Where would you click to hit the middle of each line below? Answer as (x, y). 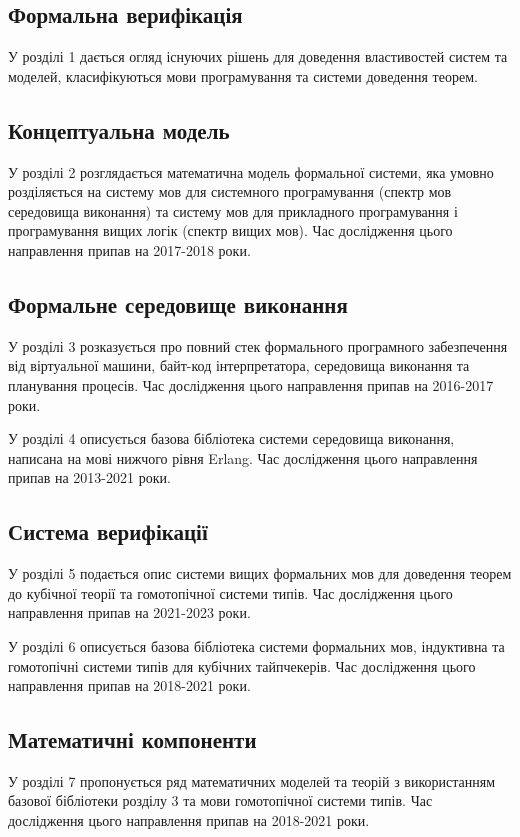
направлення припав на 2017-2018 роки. (129, 249)
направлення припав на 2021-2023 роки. (129, 612)
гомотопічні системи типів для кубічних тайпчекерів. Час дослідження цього (242, 665)
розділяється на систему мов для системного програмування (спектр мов (230, 191)
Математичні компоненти (132, 739)
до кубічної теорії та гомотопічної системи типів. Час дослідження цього (230, 592)
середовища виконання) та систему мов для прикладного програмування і (233, 210)
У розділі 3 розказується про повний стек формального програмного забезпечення (258, 345)
